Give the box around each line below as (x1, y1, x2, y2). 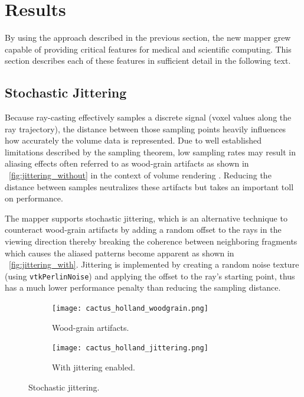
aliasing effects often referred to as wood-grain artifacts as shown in (5, 157, 249, 170)
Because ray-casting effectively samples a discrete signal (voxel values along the (5, 111, 292, 123)
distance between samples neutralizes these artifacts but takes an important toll (5, 180, 294, 193)
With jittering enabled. (52, 360, 135, 373)
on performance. (5, 192, 63, 204)
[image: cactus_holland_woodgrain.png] (52, 304, 208, 313)
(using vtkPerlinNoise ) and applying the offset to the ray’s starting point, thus (5, 269, 295, 282)
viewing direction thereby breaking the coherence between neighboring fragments (5, 235, 298, 248)
